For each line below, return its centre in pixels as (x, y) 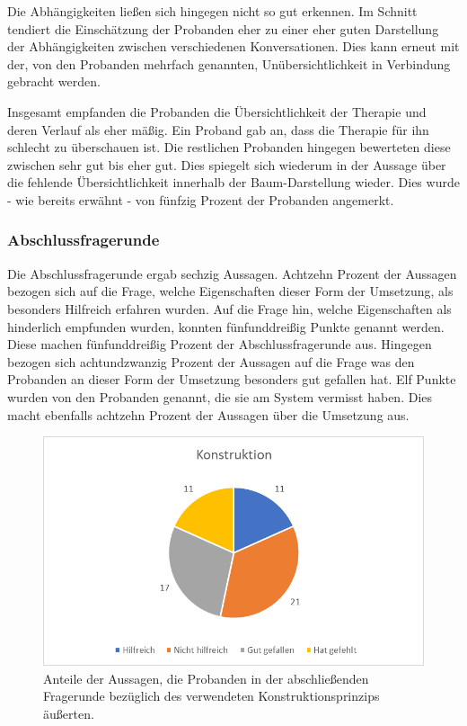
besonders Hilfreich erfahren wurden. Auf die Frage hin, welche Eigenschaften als (229, 308)
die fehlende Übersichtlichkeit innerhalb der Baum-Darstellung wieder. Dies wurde (233, 182)
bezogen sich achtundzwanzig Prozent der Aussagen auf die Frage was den (211, 361)
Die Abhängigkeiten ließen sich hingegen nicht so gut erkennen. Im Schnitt (212, 11)
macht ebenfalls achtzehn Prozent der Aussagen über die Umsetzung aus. (208, 414)
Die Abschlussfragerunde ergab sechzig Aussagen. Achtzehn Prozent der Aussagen (232, 273)
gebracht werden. (54, 81)
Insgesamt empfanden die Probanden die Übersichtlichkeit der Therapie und (217, 111)
